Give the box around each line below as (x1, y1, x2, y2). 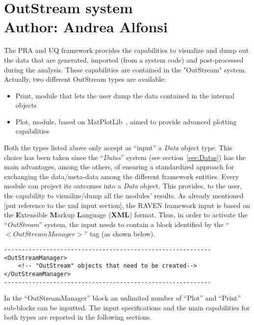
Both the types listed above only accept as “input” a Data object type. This (4, 142, 232, 153)
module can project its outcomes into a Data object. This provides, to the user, (4, 181, 242, 191)
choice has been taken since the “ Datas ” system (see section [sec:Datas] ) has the (4, 152, 246, 162)
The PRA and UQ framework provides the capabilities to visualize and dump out (4, 45, 249, 55)
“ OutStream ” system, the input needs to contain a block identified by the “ (4, 219, 229, 229)
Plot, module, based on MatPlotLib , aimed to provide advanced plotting (15, 116, 237, 126)
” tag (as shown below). (84, 229, 155, 239)
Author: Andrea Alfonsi (4, 17, 168, 37)
